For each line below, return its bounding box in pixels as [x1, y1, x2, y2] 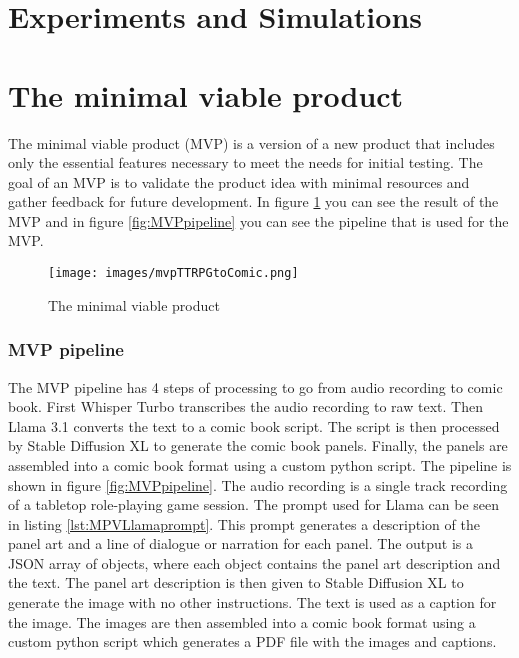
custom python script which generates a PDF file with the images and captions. [8, 631, 497, 652]
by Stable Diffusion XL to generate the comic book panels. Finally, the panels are [8, 435, 508, 456]
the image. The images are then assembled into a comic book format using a [8, 611, 476, 632]
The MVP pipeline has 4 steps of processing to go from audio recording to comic [8, 376, 503, 397]
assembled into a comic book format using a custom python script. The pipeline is [8, 454, 512, 475]
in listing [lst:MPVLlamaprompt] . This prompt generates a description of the [8, 513, 480, 534]
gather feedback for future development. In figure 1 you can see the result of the [8, 191, 499, 212]
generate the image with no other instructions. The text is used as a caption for [8, 592, 497, 613]
